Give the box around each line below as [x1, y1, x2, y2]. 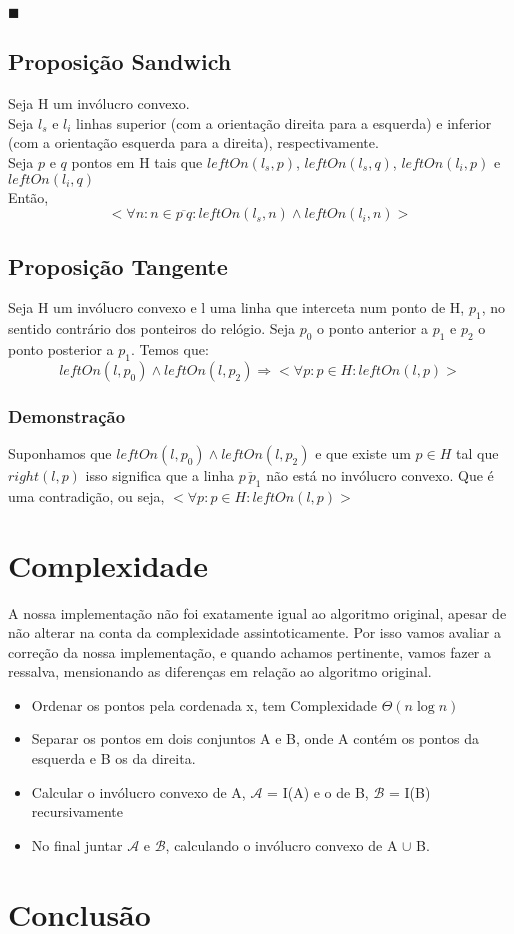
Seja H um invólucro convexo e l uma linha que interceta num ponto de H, [8, 297, 465, 318]
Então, [8, 186, 49, 207]
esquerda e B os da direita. [31, 748, 196, 769]
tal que [456, 442, 499, 463]
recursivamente [31, 801, 123, 822]
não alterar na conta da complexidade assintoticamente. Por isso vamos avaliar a [8, 622, 502, 643]
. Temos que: [130, 338, 209, 359]
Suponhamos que [8, 442, 112, 463]
